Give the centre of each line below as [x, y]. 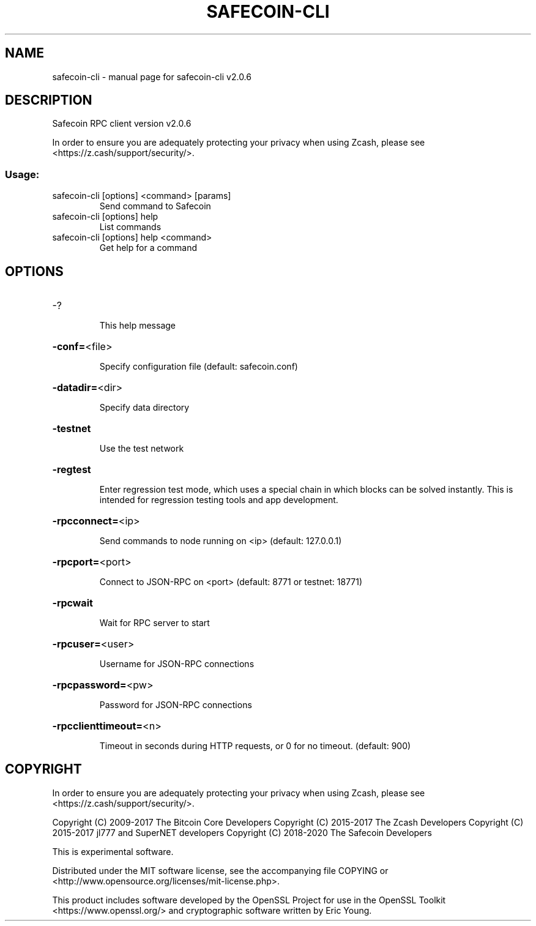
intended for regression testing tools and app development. [219, 500]
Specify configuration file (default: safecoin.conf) [199, 367]
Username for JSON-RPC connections [177, 664]
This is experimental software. [113, 851]
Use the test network [142, 449]
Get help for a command [148, 248]
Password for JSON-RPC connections [176, 705]
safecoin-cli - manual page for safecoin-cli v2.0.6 [152, 77]
